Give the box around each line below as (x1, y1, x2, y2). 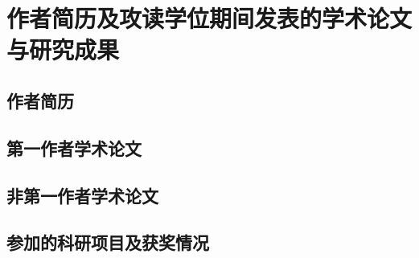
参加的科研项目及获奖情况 (6, 230, 209, 255)
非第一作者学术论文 (6, 182, 158, 207)
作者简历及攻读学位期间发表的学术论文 (6, 2, 413, 35)
